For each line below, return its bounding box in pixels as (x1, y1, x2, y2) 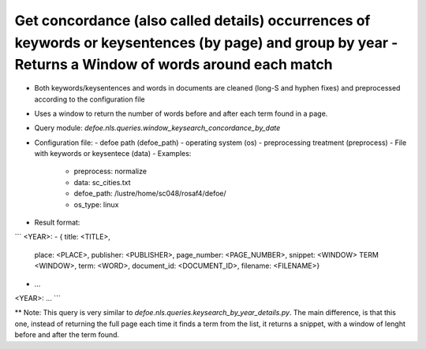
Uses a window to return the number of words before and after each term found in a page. (34, 109, 328, 118)
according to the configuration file (34, 95, 145, 104)
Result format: (34, 217, 80, 228)
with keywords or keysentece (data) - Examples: (34, 149, 192, 158)
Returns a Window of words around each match (14, 56, 333, 74)
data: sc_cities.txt (73, 177, 131, 187)
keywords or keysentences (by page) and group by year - (14, 34, 398, 51)
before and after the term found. (14, 330, 120, 340)
